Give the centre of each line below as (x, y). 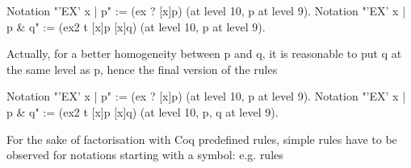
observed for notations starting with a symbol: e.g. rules (145, 155)
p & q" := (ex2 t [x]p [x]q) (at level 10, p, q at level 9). (143, 111)
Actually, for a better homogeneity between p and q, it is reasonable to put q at (204, 53)
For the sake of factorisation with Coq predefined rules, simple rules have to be (202, 139)
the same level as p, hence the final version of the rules (142, 69)
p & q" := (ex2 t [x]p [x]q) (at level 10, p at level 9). (136, 26)
